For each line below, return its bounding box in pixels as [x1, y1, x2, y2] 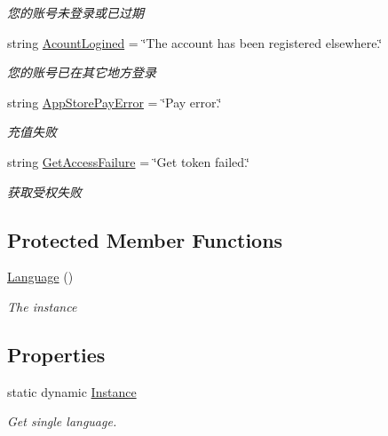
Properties [7, 340, 106, 368]
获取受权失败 [7, 182, 82, 201]
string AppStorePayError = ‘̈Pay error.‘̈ [7, 92, 222, 111]
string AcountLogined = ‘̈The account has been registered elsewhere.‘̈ [7, 33, 383, 52]
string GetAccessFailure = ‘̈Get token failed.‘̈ [7, 152, 249, 170]
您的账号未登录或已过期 [7, 4, 144, 21]
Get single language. [7, 412, 117, 431]
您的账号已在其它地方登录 [7, 63, 156, 82]
